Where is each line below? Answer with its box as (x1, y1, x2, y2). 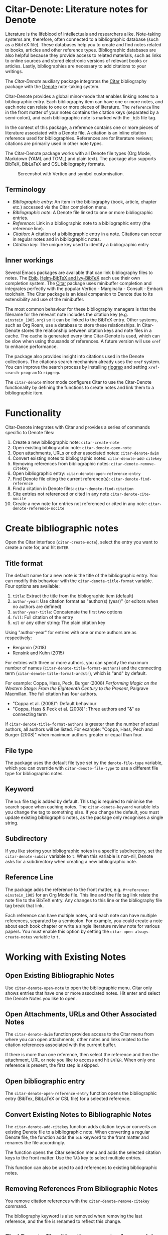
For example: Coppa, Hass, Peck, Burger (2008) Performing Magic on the (5, 680, 157, 686)
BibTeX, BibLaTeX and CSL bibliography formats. (5, 161, 105, 167)
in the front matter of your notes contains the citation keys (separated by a (5, 109, 159, 115)
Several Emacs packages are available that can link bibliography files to (5, 269, 153, 276)
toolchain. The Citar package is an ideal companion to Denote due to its (5, 291, 153, 297)
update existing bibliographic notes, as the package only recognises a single (5, 814, 163, 820)
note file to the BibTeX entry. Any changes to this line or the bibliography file (5, 897, 162, 903)
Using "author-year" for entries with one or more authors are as (5, 630, 137, 636)
